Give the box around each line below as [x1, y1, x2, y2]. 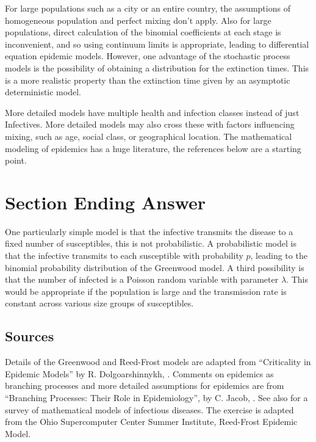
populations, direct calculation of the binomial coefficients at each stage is [5, 26, 281, 38]
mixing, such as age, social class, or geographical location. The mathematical [5, 129, 292, 142]
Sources [5, 327, 54, 346]
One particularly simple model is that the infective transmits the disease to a [5, 225, 293, 237]
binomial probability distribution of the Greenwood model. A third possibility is [5, 261, 304, 274]
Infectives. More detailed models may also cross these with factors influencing [5, 118, 295, 131]
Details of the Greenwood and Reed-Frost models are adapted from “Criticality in [5, 355, 311, 368]
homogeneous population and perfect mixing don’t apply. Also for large [5, 13, 271, 26]
